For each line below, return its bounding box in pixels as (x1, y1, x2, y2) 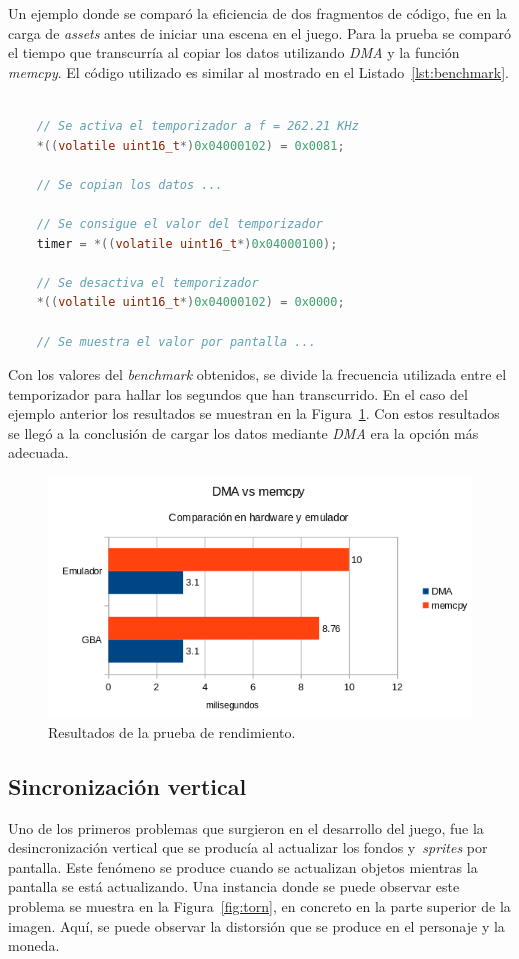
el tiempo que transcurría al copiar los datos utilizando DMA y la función (8, 42, 460, 63)
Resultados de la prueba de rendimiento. (48, 721, 296, 742)
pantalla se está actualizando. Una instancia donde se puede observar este (8, 876, 460, 897)
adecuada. (8, 442, 69, 463)
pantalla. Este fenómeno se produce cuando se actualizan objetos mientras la (8, 856, 478, 877)
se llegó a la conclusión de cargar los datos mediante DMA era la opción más (8, 422, 479, 443)
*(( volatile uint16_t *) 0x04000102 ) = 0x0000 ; (36, 295, 345, 310)
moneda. (8, 935, 60, 956)
